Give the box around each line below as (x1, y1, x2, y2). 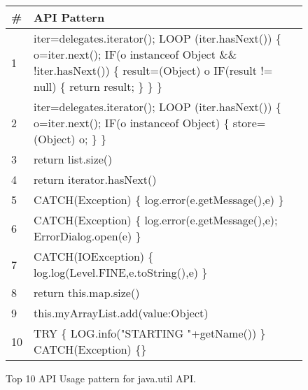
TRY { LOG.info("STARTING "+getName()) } (34, 325, 266, 341)
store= (232, 115, 266, 131)
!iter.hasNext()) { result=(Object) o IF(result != (34, 62, 273, 78)
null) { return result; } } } (34, 78, 162, 94)
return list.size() (34, 151, 113, 167)
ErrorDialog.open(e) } (34, 228, 141, 244)
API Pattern (34, 9, 105, 25)
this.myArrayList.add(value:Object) (34, 305, 209, 321)
